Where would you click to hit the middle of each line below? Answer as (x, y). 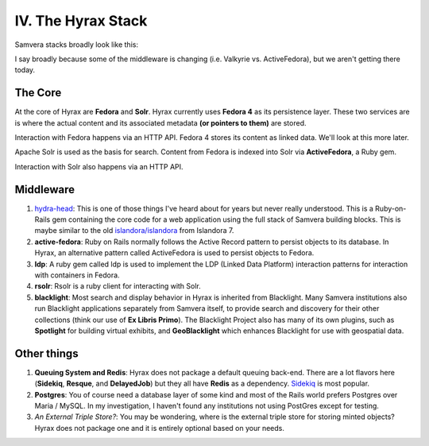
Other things (46, 353)
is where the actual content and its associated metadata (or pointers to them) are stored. (160, 122)
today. (25, 70)
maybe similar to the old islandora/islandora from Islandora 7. (134, 231)
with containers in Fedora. (77, 275)
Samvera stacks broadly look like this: (77, 45)
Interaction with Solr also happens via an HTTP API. (99, 166)
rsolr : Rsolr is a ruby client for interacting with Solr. (118, 286)
